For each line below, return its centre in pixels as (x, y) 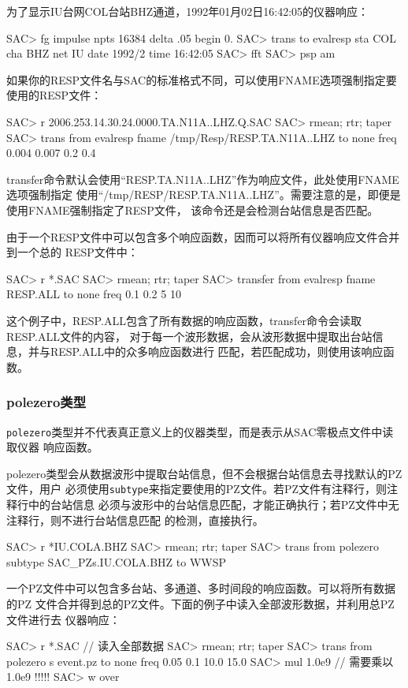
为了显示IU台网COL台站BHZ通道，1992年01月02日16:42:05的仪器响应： (188, 11)
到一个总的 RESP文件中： (72, 252)
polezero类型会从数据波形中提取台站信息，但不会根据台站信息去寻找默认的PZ (204, 473)
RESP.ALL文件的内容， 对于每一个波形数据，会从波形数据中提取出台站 (189, 336)
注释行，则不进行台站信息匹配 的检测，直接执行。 (135, 520)
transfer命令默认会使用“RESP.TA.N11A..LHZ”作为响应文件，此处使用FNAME (203, 179)
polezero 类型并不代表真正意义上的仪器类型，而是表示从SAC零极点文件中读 (200, 431)
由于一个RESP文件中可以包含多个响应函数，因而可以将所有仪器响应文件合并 (203, 236)
